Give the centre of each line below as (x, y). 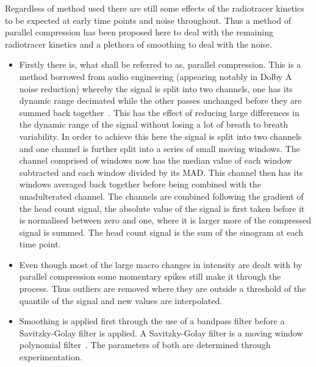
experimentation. (51, 357)
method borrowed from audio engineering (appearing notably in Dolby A (156, 76)
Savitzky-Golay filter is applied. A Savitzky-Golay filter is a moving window (161, 332)
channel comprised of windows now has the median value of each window (156, 160)
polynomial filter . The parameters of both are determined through (145, 345)
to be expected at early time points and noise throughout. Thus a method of (148, 20)
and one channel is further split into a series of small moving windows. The (160, 148)
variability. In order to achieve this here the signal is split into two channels (160, 136)
